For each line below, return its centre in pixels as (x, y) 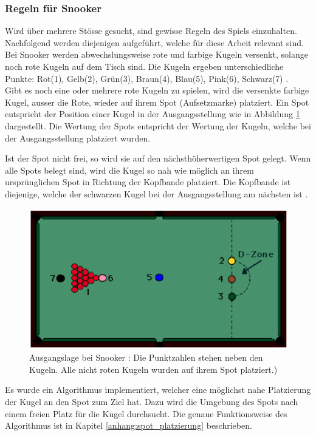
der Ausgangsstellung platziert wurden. (78, 138)
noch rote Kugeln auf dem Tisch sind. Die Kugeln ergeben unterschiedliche (144, 66)
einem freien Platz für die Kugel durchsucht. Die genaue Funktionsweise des (146, 413)
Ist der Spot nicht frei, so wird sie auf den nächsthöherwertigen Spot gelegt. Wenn (158, 158)
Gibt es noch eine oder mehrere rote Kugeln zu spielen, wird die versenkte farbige (157, 90)
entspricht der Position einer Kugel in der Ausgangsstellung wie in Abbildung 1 (153, 114)
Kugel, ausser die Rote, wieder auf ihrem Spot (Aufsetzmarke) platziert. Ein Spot (157, 102)
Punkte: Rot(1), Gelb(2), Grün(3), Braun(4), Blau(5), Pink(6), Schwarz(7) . (147, 78)
